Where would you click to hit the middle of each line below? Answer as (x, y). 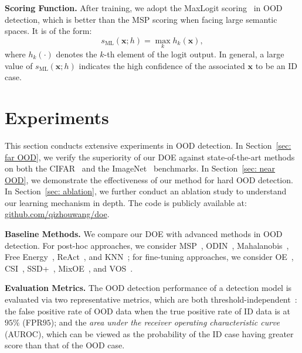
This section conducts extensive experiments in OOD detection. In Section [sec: (148, 145)
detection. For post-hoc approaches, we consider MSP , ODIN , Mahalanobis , (147, 245)
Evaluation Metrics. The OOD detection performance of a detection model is (148, 288)
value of (19, 65)
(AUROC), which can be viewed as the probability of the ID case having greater (149, 333)
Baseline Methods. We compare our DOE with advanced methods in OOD (144, 234)
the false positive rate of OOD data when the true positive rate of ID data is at (147, 311)
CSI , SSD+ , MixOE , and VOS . (69, 268)
